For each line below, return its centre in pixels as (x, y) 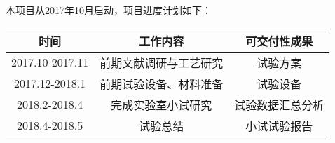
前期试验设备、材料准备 (162, 83)
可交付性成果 (279, 41)
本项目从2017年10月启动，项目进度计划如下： (109, 10)
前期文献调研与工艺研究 (162, 62)
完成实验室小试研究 (162, 104)
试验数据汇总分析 (279, 104)
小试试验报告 (279, 125)
